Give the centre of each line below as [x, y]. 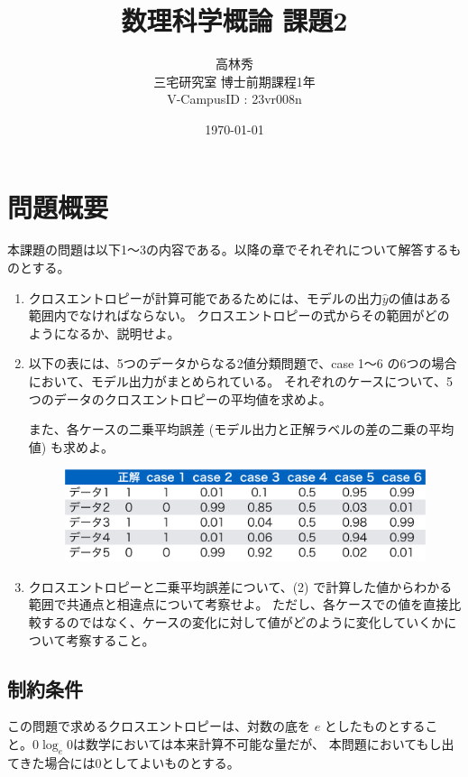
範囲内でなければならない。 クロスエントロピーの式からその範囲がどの [239, 315]
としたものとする [375, 726]
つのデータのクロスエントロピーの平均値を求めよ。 [180, 398]
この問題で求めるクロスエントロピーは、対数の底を [159, 726]
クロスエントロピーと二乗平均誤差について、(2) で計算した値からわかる [240, 586]
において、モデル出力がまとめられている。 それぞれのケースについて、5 [241, 381]
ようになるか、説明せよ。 [104, 333]
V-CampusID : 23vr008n [234, 99]
